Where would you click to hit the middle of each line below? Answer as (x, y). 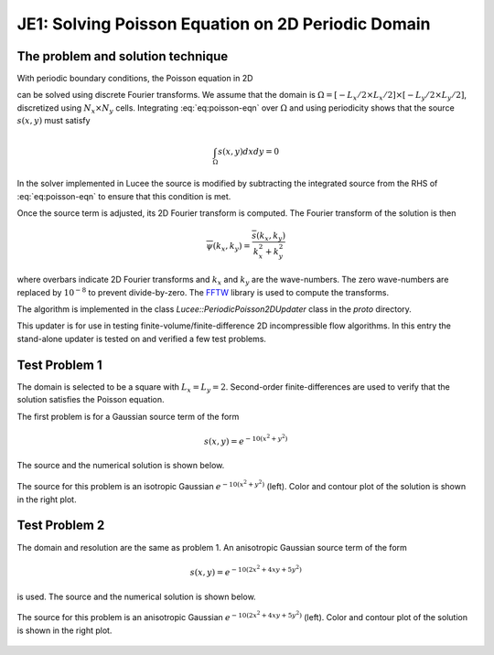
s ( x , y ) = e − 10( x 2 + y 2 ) (246, 440)
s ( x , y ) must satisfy (54, 121)
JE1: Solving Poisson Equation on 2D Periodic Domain (224, 24)
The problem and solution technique (123, 56)
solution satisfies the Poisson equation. (91, 400)
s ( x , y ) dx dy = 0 (249, 152)
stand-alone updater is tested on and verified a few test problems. (142, 338)
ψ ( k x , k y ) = (228, 247)
